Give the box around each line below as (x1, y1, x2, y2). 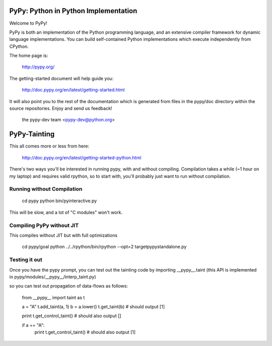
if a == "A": (22, 322, 45, 328)
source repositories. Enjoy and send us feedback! (9, 106, 112, 112)
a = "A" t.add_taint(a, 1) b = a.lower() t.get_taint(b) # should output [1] (22, 304, 165, 310)
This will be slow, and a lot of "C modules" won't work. (9, 209, 123, 215)
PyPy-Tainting (9, 130, 55, 138)
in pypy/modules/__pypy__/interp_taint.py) (9, 274, 96, 280)
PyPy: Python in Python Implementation (9, 7, 138, 15)
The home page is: (9, 53, 48, 59)
